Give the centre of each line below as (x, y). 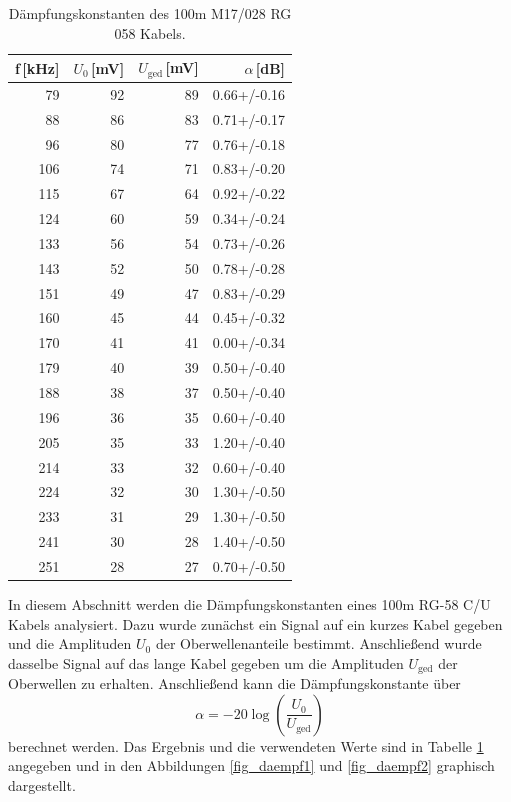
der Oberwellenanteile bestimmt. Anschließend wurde (318, 643)
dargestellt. (42, 785)
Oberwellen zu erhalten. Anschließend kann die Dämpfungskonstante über (234, 683)
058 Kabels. (150, 32)
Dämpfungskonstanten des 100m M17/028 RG (150, 13)
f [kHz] (37, 67)
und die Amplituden (70, 643)
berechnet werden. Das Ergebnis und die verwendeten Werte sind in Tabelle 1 (246, 745)
